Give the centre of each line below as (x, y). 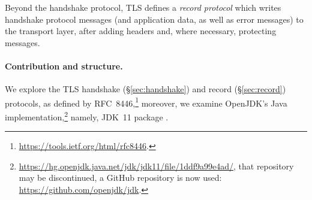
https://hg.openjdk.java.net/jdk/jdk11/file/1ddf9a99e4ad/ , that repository (156, 166)
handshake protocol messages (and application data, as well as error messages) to (154, 19)
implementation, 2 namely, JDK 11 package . (87, 116)
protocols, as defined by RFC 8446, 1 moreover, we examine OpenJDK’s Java (146, 102)
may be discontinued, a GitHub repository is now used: (120, 178)
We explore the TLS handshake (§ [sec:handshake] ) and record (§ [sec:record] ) (145, 89)
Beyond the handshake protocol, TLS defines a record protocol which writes (143, 7)
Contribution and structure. (64, 66)
